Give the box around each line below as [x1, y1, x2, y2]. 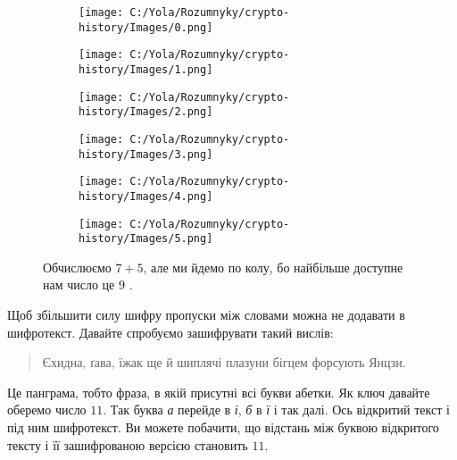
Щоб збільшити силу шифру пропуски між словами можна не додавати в [7, 305, 405, 324]
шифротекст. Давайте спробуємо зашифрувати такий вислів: [7, 322, 334, 341]
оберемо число [7, 400, 87, 419]
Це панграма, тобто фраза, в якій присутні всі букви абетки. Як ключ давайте [7, 382, 430, 401]
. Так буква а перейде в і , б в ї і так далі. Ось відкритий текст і [103, 400, 450, 419]
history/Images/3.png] [79, 147, 213, 161]
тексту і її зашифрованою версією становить [7, 435, 248, 454]
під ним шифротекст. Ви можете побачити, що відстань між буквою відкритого [7, 418, 439, 437]
